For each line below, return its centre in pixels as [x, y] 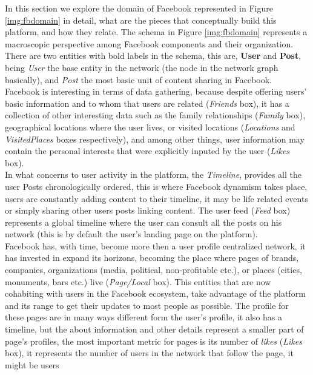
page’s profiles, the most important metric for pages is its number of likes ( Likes [153, 341]
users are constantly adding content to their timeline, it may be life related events [156, 198]
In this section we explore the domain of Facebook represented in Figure [139, 8]
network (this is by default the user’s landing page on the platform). [131, 234]
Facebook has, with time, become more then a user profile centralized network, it [155, 245]
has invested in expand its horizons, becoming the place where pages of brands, [152, 258]
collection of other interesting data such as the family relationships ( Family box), [155, 115]
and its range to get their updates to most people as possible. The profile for [147, 305]
